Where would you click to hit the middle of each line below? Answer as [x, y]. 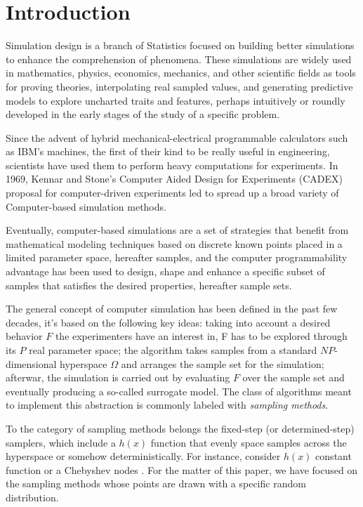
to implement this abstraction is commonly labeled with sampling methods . [167, 405]
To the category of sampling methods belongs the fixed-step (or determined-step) [180, 428]
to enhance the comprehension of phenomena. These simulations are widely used [179, 59]
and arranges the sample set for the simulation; [223, 363]
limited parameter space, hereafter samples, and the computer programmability [177, 257]
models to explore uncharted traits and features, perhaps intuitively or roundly [176, 100]
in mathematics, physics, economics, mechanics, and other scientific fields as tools [181, 73]
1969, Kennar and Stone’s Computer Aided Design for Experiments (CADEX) [174, 179]
